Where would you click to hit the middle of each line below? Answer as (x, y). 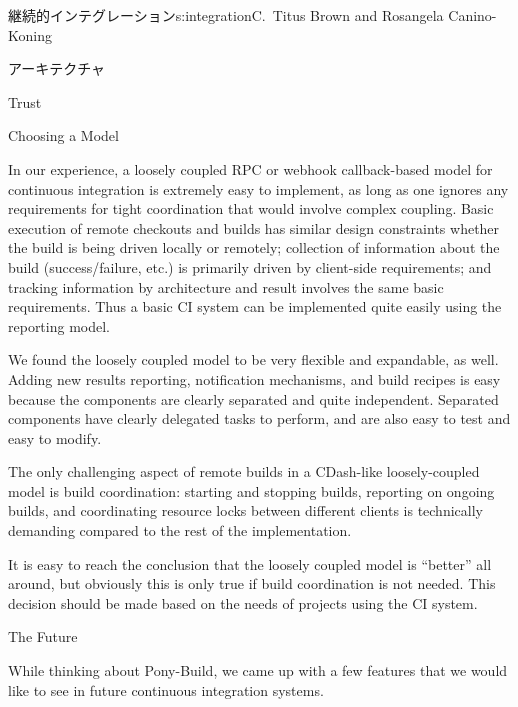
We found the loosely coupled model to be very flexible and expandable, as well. (253, 359)
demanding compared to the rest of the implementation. (180, 530)
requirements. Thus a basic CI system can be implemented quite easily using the (255, 306)
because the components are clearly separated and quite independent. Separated (253, 398)
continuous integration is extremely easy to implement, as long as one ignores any (258, 188)
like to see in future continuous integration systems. (166, 689)
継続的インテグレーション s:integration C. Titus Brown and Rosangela (226, 15)
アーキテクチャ (57, 68)
